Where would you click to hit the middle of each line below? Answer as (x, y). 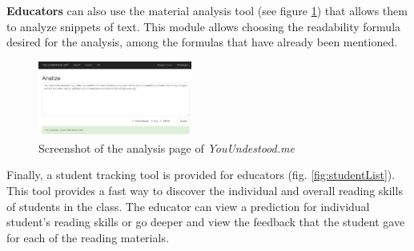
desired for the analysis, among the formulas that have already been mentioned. (202, 42)
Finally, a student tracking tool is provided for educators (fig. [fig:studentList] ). (201, 175)
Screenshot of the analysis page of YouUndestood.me (167, 147)
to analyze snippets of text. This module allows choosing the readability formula (204, 26)
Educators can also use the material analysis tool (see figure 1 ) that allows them (207, 10)
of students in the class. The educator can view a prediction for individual (188, 206)
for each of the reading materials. (88, 237)
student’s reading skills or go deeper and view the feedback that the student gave (206, 222)
